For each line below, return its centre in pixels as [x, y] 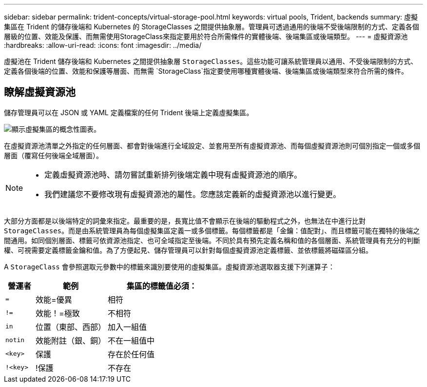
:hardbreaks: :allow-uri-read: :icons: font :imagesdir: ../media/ [103, 45]
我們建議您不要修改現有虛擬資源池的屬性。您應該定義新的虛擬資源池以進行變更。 [193, 194]
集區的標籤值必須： [162, 286]
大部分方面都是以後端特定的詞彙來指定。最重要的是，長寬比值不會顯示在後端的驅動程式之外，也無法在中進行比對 [185, 221]
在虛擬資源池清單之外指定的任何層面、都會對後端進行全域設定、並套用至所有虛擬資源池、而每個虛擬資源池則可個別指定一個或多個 [212, 145]
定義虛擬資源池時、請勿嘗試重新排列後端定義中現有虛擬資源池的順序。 [173, 174]
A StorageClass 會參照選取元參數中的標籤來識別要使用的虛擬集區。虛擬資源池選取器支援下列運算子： [169, 266]
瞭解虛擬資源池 [40, 92]
